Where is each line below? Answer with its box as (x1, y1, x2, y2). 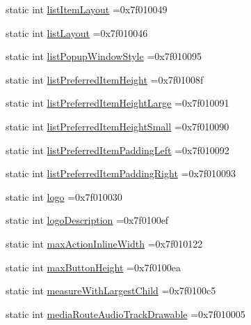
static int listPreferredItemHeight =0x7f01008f (6, 72, 204, 86)
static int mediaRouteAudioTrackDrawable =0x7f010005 (6, 306, 245, 321)
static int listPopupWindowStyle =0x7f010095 (6, 49, 202, 63)
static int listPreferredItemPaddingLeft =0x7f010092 (6, 142, 229, 157)
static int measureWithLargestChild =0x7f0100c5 (6, 283, 216, 298)
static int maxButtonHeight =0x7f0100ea (6, 259, 181, 274)
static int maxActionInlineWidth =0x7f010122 (6, 236, 203, 250)
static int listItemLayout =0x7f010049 (6, 2, 168, 16)
